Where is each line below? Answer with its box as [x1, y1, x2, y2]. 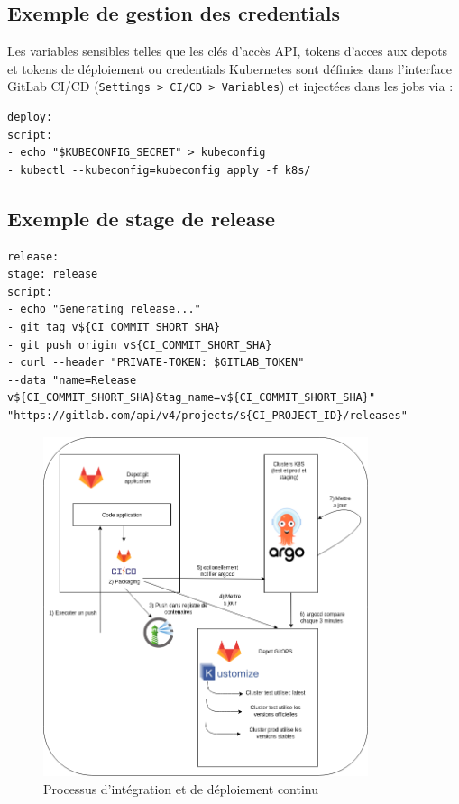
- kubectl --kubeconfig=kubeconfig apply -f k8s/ [7, 163, 311, 177]
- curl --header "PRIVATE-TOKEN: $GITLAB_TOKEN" [7, 356, 305, 370]
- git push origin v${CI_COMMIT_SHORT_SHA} [7, 338, 272, 352]
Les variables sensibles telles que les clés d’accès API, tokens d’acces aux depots [7, 41, 448, 60]
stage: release [7, 268, 98, 281]
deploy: [7, 111, 53, 124]
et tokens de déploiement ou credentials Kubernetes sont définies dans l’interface [7, 59, 452, 78]
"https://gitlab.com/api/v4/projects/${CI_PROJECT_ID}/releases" [7, 408, 408, 422]
